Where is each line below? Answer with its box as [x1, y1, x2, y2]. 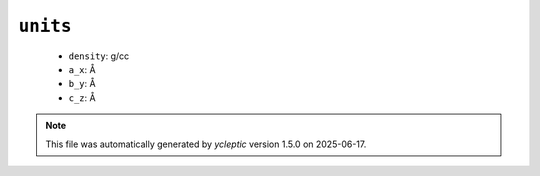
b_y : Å [68, 78, 96, 90]
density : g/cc [68, 50, 130, 62]
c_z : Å [68, 91, 96, 104]
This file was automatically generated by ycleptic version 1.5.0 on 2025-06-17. [45, 138, 367, 150]
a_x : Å [68, 63, 96, 75]
